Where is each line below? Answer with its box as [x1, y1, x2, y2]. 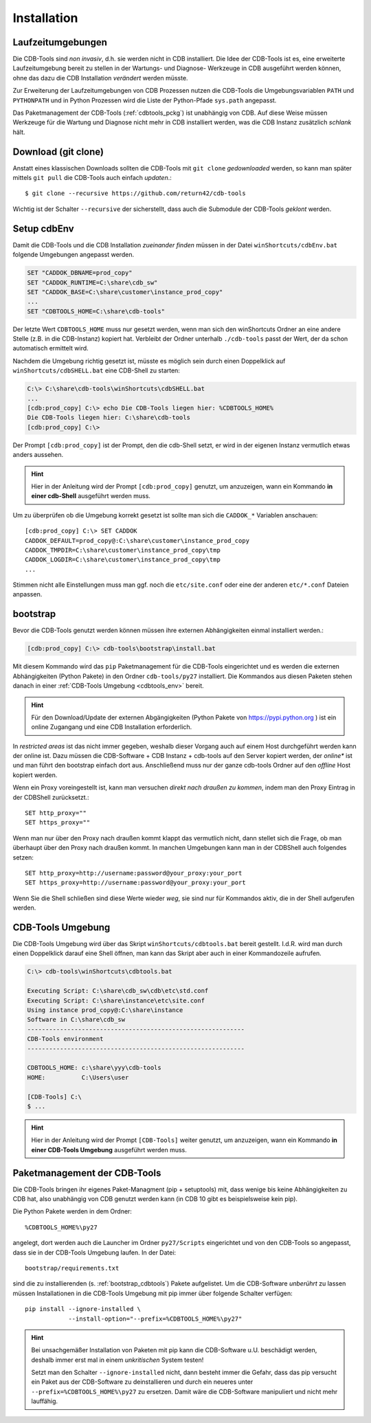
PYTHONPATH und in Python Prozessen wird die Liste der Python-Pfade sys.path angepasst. [12, 96, 277, 104]
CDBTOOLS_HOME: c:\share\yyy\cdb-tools [27, 1064, 161, 1072]
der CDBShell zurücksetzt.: [12, 793, 89, 801]
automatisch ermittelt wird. [12, 344, 89, 352]
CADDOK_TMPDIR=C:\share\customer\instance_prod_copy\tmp [25, 546, 221, 554]
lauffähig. [31, 1397, 58, 1405]
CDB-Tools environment [27, 1035, 104, 1043]
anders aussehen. [12, 451, 64, 459]
